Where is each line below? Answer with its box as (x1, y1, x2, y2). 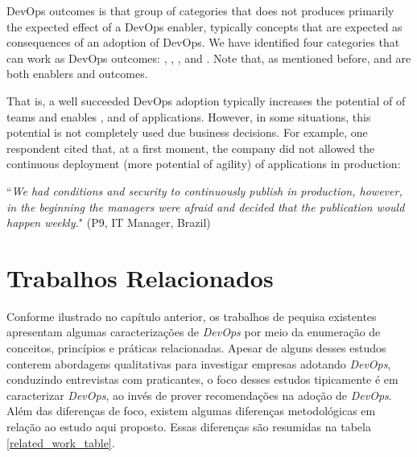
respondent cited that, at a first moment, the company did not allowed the (6, 139, 375, 156)
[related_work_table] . (6, 434, 115, 451)
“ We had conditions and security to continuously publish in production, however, (6, 182, 403, 199)
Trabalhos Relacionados (6, 261, 274, 294)
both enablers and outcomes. (6, 65, 148, 82)
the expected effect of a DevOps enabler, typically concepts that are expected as (6, 18, 403, 35)
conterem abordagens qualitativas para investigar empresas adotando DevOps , (6, 355, 391, 372)
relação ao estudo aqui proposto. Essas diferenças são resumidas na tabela (6, 418, 371, 434)
